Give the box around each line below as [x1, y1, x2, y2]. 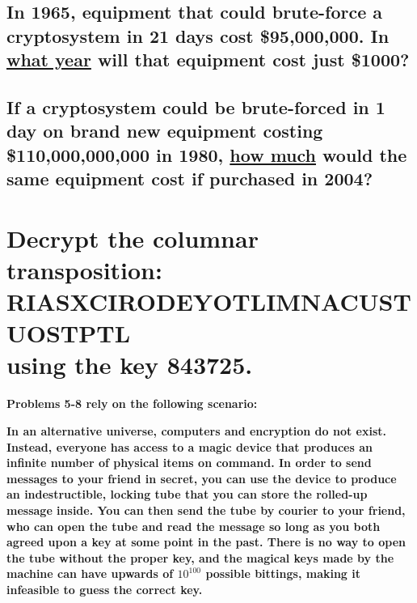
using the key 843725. [6, 348, 253, 381]
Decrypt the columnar [6, 221, 259, 254]
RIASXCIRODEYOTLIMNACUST [6, 285, 411, 318]
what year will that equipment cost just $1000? [6, 47, 410, 72]
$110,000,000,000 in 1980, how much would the [6, 142, 407, 167]
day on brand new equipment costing [6, 118, 323, 143]
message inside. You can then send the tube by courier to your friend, [6, 501, 406, 518]
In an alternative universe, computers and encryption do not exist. [6, 422, 386, 439]
